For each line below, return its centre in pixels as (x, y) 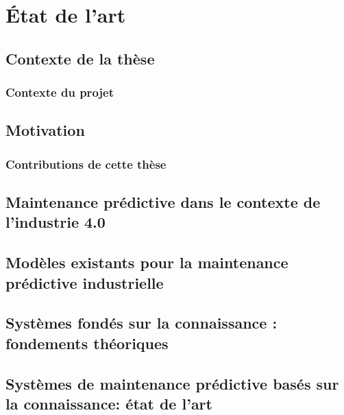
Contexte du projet (60, 92)
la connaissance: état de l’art (109, 403)
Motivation (45, 130)
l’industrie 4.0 (56, 222)
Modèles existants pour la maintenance (147, 262)
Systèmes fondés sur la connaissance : (142, 323)
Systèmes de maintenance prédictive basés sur (172, 383)
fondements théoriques (87, 343)
